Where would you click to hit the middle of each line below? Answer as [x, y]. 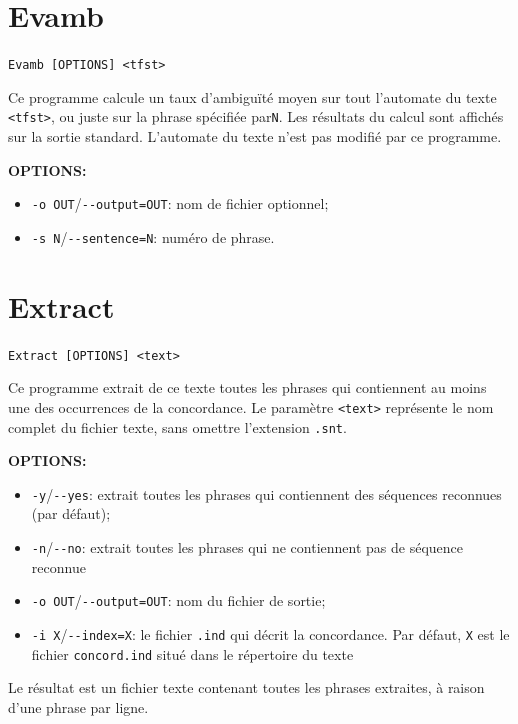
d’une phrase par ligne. [78, 706]
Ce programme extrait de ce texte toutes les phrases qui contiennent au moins [247, 387]
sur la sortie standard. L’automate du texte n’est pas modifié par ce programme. [255, 136]
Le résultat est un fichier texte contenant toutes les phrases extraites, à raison [246, 687]
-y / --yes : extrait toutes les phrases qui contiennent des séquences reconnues [266, 493]
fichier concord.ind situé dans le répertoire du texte [192, 653]
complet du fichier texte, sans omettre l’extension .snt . [177, 426]
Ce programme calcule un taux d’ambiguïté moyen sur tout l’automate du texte [252, 96]
